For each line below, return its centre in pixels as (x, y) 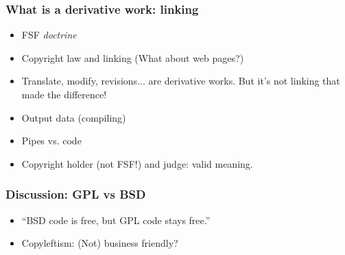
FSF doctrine (49, 35)
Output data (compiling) (74, 117)
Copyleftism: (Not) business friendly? (100, 243)
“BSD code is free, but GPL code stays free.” (116, 220)
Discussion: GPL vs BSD (76, 194)
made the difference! (64, 94)
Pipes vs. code (51, 141)
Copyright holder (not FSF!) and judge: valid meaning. (137, 163)
